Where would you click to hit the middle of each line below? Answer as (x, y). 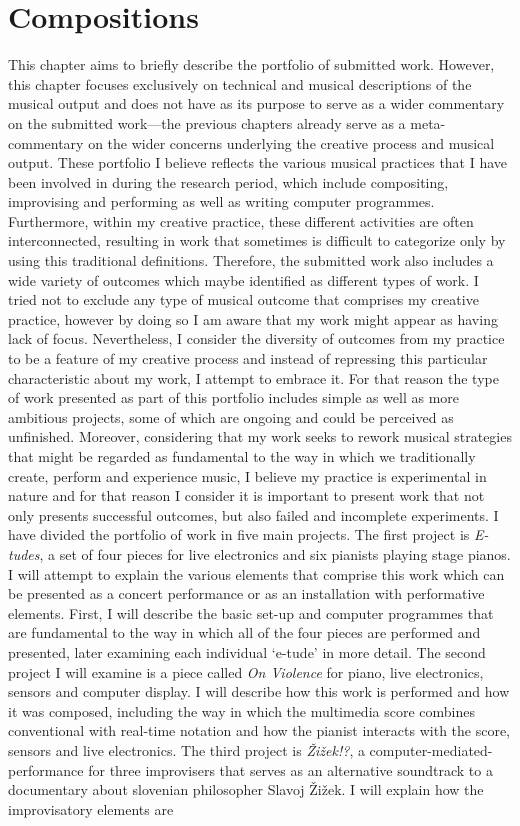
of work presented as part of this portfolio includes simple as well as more (234, 397)
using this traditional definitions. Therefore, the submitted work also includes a (251, 260)
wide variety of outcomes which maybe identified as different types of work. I (243, 279)
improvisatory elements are (91, 808)
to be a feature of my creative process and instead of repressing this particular (248, 358)
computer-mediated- (431, 749)
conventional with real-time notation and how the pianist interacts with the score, (259, 730)
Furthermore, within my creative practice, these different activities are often (241, 220)
